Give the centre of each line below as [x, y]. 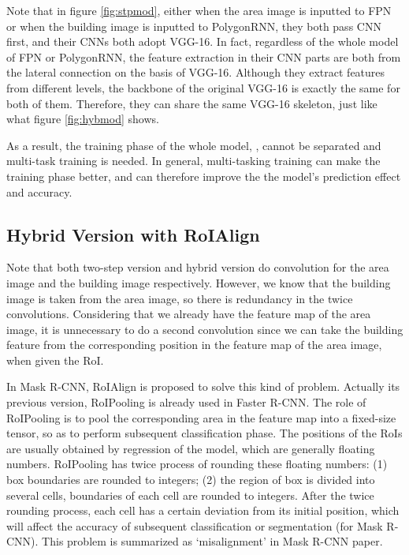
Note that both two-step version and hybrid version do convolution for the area [198, 267]
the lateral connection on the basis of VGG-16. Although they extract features [196, 72]
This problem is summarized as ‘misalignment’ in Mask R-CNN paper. [212, 541]
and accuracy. [39, 191]
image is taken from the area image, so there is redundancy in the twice [180, 298]
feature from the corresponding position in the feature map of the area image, [194, 345]
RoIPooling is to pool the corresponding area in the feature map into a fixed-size [201, 417]
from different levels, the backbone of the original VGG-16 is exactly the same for [203, 87]
